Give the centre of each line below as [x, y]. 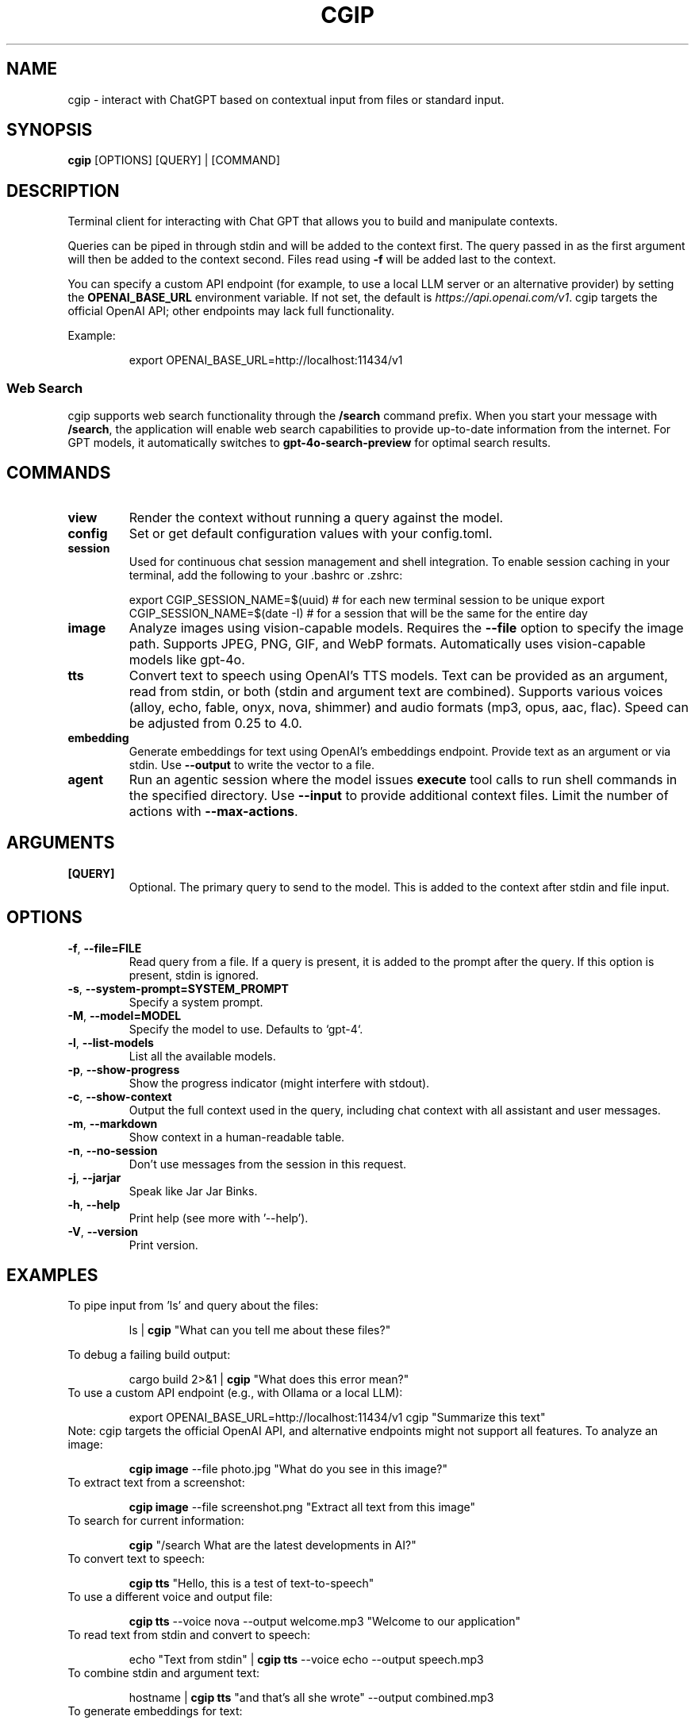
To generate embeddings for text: [155, 1711]
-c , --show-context [120, 1096]
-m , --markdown [113, 1123]
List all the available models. [202, 1056]
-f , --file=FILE [105, 948]
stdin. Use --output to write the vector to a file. [252, 764]
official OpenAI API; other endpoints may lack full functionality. [231, 311]
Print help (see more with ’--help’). [219, 1218]
